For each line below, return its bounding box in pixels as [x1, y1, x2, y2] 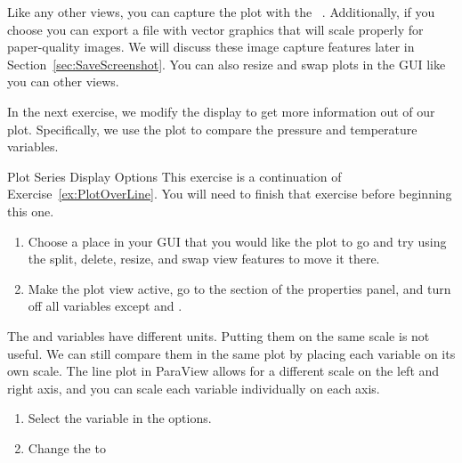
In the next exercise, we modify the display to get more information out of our [7, 102, 435, 120]
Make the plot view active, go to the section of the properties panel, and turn [28, 279, 451, 297]
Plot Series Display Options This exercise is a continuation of [7, 167, 342, 185]
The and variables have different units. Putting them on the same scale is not [7, 326, 430, 345]
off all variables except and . [28, 296, 182, 315]
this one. [7, 201, 54, 220]
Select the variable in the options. [28, 409, 212, 427]
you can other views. [7, 72, 119, 91]
